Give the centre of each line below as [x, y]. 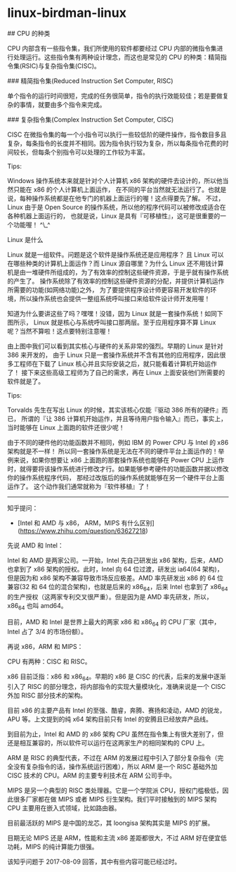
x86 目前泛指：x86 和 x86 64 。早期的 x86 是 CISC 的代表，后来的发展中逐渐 [117, 677]
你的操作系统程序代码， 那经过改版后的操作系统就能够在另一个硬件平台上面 [116, 477]
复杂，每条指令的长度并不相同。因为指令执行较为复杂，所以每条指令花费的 [115, 143]
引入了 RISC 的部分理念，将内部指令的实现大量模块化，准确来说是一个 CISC [117, 687]
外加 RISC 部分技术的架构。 [47, 695]
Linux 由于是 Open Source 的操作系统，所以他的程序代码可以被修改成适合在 [117, 207]
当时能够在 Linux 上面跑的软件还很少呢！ [66, 427]
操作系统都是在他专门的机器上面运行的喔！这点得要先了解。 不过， [128, 198]
